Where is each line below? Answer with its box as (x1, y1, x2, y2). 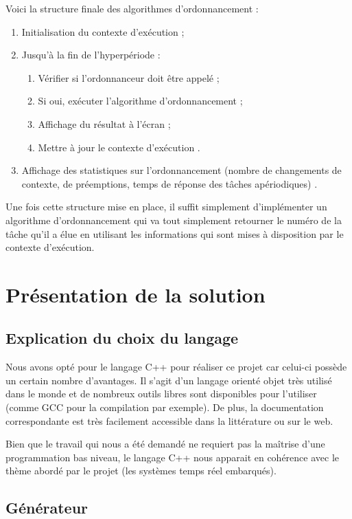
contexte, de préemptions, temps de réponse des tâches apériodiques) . (21, 176, 318, 190)
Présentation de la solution (5, 280, 266, 308)
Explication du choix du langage (5, 327, 239, 349)
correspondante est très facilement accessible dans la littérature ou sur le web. (5, 413, 333, 428)
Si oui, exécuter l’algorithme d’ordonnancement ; (38, 93, 243, 108)
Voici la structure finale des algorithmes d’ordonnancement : (5, 1, 259, 15)
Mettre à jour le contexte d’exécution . (38, 140, 200, 154)
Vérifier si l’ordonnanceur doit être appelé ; (38, 70, 220, 85)
